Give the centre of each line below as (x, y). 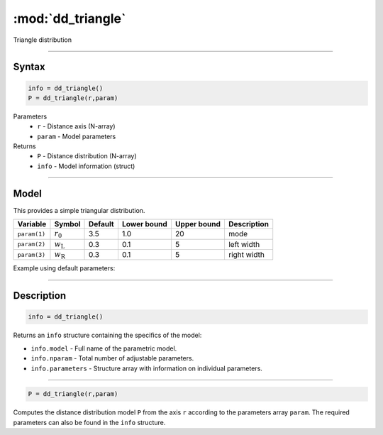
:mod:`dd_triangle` (70, 18)
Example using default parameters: (64, 268)
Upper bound (198, 224)
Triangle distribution (43, 40)
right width (246, 255)
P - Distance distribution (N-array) (87, 156)
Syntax (29, 67)
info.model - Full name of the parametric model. (104, 348)
